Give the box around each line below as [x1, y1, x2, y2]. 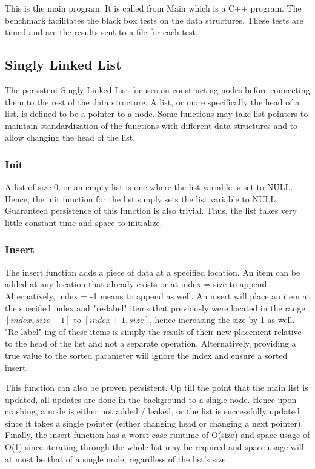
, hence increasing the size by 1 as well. [149, 313, 295, 326]
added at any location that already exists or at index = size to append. [5, 278, 270, 290]
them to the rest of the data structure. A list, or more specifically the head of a [5, 95, 300, 108]
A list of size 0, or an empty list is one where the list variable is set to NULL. [5, 181, 293, 193]
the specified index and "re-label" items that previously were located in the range [5, 301, 305, 314]
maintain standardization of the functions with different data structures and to [5, 119, 298, 131]
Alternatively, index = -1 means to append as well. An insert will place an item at [5, 289, 310, 302]
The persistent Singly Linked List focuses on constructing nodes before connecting [5, 83, 310, 96]
